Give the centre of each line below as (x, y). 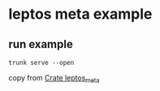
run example (41, 44)
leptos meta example (80, 14)
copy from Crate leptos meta (54, 79)
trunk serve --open (41, 63)
